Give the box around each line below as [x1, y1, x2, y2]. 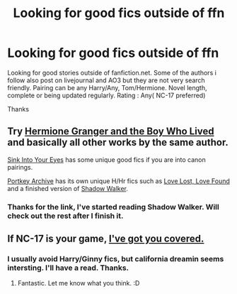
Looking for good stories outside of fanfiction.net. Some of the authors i [7, 68, 217, 77]
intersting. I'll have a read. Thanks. [7, 263, 129, 273]
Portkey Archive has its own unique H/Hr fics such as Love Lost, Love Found [7, 176, 230, 185]
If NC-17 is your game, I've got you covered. [7, 233, 204, 245]
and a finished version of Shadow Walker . [7, 184, 129, 192]
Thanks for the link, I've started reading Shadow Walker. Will [7, 202, 219, 212]
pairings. [7, 163, 33, 171]
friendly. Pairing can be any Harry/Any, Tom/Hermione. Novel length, [7, 83, 207, 92]
